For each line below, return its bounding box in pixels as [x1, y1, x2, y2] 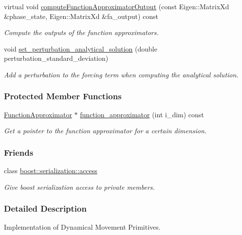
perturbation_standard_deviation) [4, 53, 109, 63]
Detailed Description [4, 202, 87, 215]
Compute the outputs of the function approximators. [4, 27, 159, 37]
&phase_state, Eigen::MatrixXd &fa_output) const [4, 11, 159, 21]
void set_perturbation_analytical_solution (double [4, 43, 157, 54]
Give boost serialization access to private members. [4, 181, 155, 192]
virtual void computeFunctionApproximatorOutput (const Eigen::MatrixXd [4, 1, 229, 11]
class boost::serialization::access [4, 165, 97, 176]
